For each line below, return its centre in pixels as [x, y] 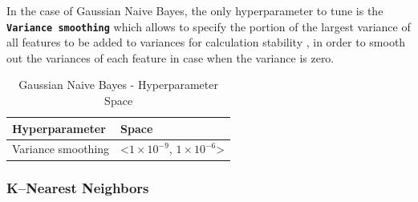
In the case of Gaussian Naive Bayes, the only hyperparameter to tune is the [195, 10]
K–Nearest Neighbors [78, 188]
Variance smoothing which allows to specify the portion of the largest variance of [209, 26]
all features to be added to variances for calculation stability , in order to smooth [206, 42]
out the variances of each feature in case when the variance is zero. [170, 57]
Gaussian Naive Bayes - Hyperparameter [118, 85]
